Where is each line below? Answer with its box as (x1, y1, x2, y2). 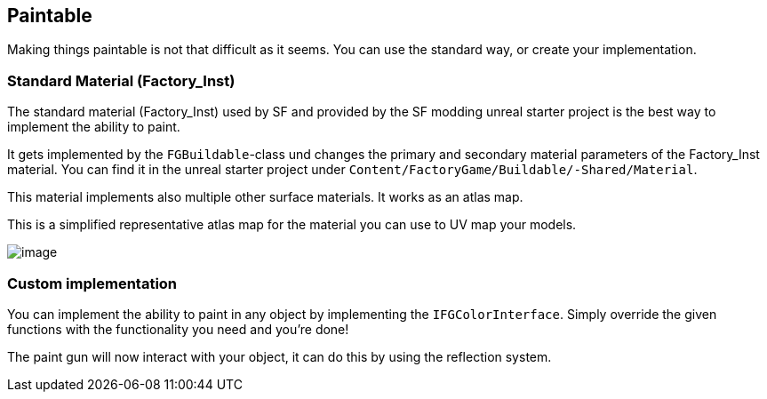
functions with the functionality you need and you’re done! (7, 321, 349, 337)
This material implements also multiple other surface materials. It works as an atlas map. (7, 189, 523, 205)
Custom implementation (7, 274, 178, 292)
